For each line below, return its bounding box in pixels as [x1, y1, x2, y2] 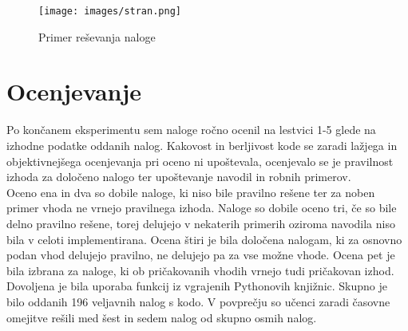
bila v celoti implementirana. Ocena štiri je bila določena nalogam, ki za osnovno [6, 231, 402, 247]
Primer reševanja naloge [38, 28, 156, 45]
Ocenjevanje [6, 75, 142, 108]
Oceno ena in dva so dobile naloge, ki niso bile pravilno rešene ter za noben [6, 183, 375, 200]
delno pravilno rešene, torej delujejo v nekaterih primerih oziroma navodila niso [6, 215, 395, 231]
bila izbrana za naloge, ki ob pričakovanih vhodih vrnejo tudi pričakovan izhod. [6, 262, 394, 278]
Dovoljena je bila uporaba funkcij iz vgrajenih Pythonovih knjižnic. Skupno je [6, 278, 387, 294]
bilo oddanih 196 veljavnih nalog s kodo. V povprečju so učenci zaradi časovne [6, 293, 390, 309]
